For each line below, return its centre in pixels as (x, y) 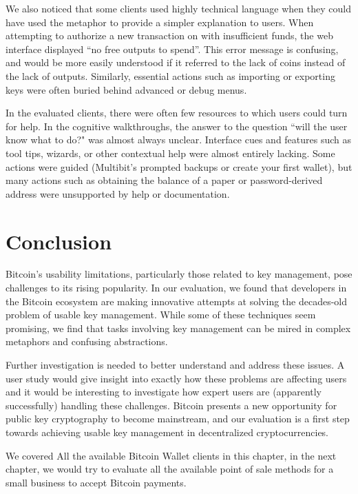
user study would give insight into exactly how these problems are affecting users (176, 378)
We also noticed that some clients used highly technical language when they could (178, 8)
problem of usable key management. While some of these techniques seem (161, 315)
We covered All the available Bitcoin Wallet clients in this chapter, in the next (171, 455)
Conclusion (59, 241)
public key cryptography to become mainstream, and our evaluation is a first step (178, 419)
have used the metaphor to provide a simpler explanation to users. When (160, 22)
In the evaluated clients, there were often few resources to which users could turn (177, 113)
